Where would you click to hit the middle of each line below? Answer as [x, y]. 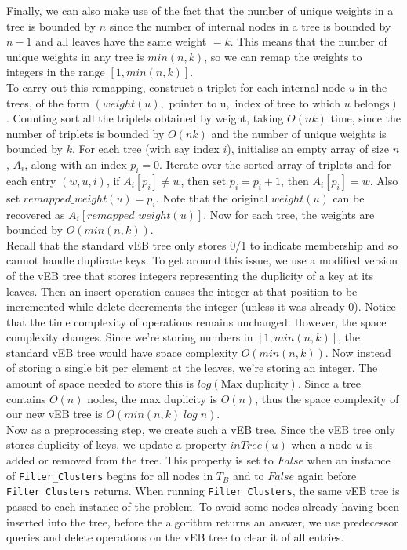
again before [327, 475]
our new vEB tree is [55, 414]
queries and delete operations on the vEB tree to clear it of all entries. [175, 537]
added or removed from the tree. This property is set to [140, 460]
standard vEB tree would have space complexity [122, 352]
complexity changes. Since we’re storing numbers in [130, 337]
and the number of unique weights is [299, 133]
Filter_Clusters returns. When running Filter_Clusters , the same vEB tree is [203, 491]
